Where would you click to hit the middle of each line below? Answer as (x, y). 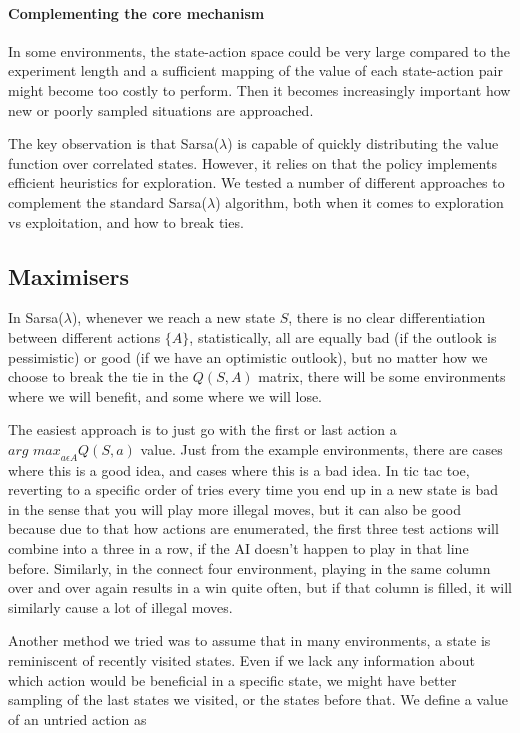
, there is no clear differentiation (387, 317)
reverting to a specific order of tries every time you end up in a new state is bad (253, 489)
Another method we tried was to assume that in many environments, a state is (249, 640)
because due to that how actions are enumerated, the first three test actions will (253, 528)
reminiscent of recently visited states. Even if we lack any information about (241, 660)
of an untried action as (77, 718)
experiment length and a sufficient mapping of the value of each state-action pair (255, 70)
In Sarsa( (36, 317)
